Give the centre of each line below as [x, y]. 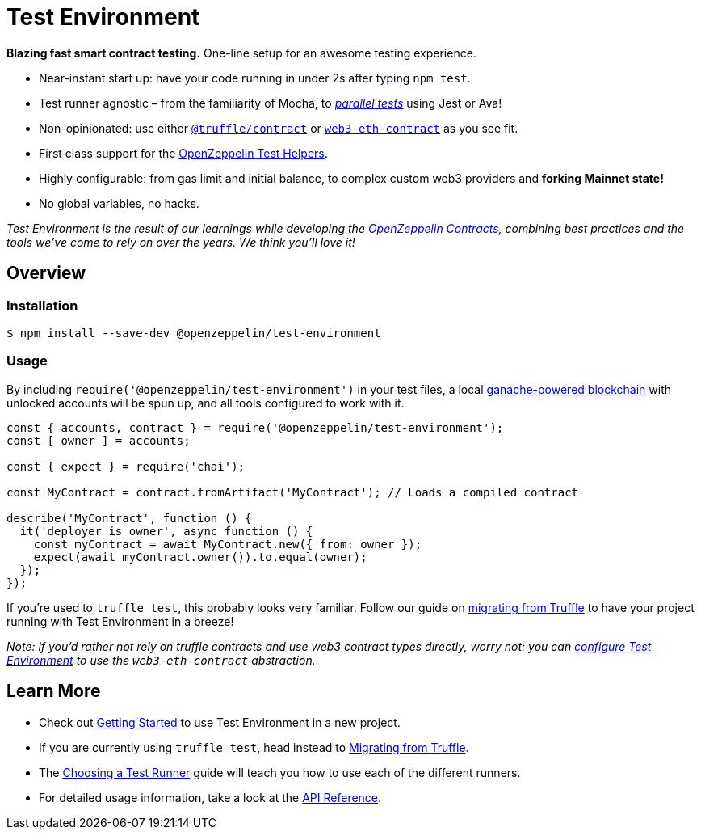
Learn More [54, 691]
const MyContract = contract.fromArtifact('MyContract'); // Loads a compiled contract [293, 492]
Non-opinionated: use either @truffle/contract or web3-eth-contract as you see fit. [279, 128]
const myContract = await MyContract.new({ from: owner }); [228, 544]
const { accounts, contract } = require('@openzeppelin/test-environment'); [255, 427]
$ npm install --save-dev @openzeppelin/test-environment [194, 333]
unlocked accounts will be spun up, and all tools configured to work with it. [206, 403]
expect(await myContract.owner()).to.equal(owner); [200, 557]
